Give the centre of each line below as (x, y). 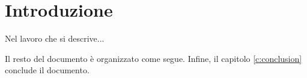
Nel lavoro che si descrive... (55, 38)
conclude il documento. (47, 70)
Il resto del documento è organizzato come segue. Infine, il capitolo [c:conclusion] (153, 58)
